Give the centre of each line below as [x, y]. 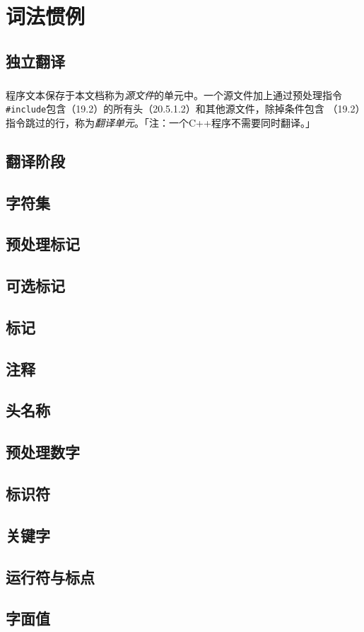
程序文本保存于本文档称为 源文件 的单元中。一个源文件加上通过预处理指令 [174, 94]
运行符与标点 [50, 576]
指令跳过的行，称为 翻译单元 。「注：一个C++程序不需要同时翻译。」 [160, 122]
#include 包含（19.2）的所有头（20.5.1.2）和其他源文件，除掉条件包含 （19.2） [183, 109]
